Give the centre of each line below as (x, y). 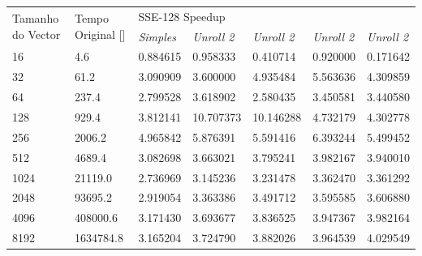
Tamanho (36, 18)
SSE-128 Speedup (182, 16)
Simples (157, 36)
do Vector (37, 34)
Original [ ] (100, 34)
